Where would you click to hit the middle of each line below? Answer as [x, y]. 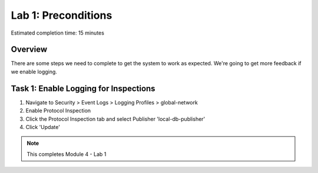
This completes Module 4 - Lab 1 [67, 154]
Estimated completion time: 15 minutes [57, 33]
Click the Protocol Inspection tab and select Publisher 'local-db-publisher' [115, 119]
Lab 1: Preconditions [62, 15]
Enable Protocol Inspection [58, 111]
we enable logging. [34, 72]
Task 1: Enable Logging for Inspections [83, 88]
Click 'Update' [43, 127]
